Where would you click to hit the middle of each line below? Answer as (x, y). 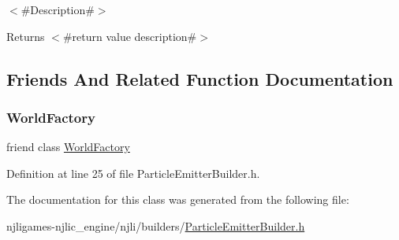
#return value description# (130, 36)
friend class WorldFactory (68, 147)
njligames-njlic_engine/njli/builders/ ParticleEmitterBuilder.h (156, 225)
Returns (26, 36)
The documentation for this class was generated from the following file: (178, 199)
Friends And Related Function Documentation (200, 78)
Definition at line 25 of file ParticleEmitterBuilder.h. (133, 173)
